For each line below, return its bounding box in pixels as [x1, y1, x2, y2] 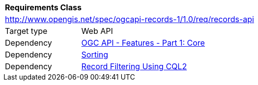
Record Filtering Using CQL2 [81, 61, 187, 71]
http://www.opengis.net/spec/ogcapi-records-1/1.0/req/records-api [5, 14, 254, 24]
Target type [5, 26, 48, 36]
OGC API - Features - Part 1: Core [81, 38, 205, 48]
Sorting [81, 50, 109, 59]
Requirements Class [5, 2, 82, 12]
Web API [81, 26, 113, 36]
